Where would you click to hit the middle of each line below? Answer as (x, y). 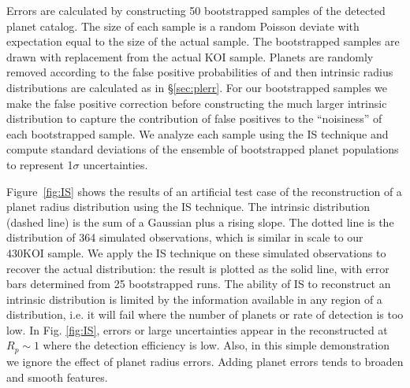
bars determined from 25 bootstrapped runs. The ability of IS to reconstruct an (199, 284)
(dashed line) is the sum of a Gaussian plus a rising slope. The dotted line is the (200, 222)
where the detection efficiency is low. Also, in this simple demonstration (216, 345)
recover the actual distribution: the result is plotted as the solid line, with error (198, 268)
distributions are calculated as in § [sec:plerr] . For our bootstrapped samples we (197, 87)
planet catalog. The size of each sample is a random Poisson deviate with (183, 26)
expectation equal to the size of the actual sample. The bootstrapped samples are (203, 41)
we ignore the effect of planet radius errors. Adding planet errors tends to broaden (205, 361)
